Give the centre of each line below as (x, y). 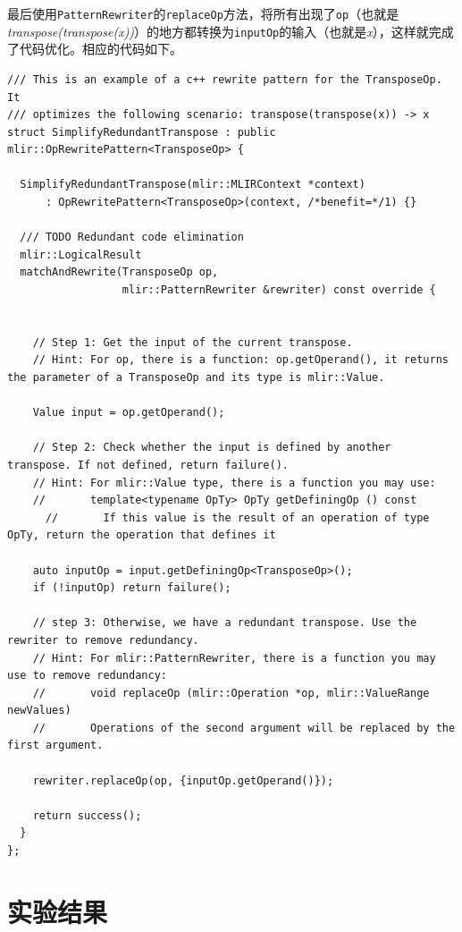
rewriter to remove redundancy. (103, 640)
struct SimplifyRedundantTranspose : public (142, 132)
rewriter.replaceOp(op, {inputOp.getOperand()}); (183, 780)
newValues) (39, 711)
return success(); (87, 815)
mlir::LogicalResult (81, 254)
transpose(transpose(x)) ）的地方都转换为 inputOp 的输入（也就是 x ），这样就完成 (231, 31)
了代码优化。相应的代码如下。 (95, 49)
